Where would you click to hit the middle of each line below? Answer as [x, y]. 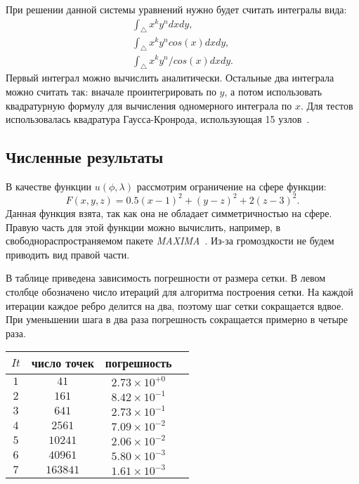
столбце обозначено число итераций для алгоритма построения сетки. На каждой [179, 291]
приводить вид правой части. [68, 254]
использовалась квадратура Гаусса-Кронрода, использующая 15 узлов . [158, 119]
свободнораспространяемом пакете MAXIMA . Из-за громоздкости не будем [170, 241]
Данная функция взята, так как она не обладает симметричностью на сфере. [169, 212]
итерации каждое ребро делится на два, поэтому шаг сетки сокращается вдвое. [175, 305]
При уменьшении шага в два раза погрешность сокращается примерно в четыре [177, 319]
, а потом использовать [273, 91]
